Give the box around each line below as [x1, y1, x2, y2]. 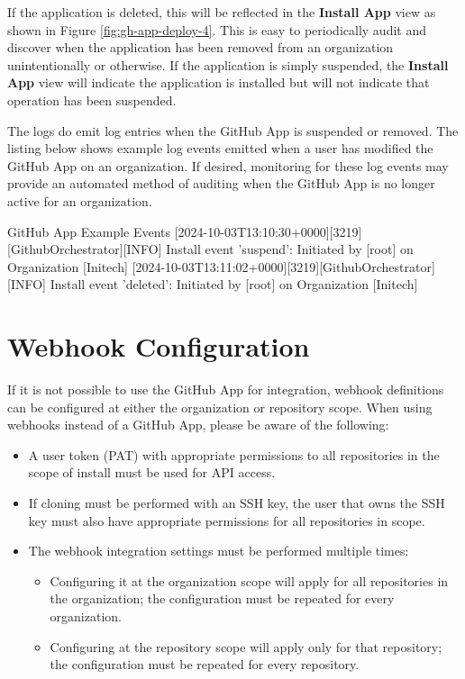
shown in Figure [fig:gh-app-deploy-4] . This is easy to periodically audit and [7, 20, 426, 39]
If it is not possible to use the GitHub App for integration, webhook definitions [7, 380, 444, 399]
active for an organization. [7, 191, 152, 210]
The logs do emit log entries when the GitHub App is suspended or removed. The [7, 121, 459, 140]
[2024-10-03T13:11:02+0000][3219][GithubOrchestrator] [132, 257, 435, 276]
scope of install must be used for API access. [28, 463, 276, 482]
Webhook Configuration [7, 328, 310, 365]
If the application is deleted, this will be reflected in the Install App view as [7, 3, 436, 21]
